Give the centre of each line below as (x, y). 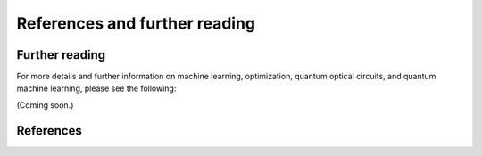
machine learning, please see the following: (96, 88)
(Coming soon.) (45, 105)
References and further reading (136, 23)
